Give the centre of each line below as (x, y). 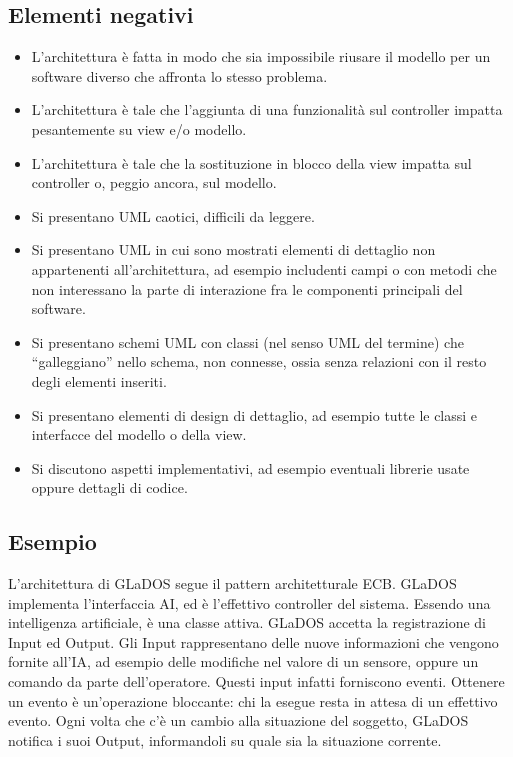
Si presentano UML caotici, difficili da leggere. (173, 215)
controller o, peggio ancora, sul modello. (154, 182)
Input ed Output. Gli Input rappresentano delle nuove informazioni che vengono (253, 641)
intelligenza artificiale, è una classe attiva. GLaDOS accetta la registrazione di (247, 622)
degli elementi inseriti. (99, 380)
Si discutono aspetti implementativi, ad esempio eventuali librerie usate (250, 467)
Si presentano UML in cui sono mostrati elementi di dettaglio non (233, 249)
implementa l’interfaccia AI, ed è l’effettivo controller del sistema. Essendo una (249, 602)
